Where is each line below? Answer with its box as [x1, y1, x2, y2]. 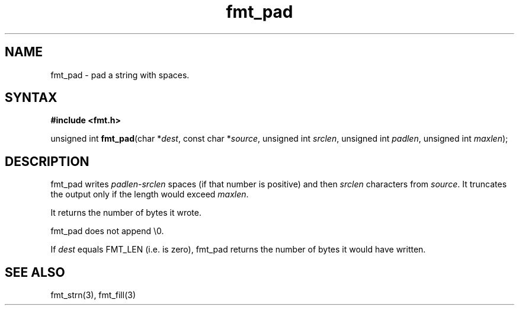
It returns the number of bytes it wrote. [50, 207, 201, 218]
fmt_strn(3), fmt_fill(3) [50, 290, 136, 301]
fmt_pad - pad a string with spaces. [50, 69, 190, 80]
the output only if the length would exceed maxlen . [50, 189, 249, 200]
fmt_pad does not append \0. [50, 226, 164, 237]
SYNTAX [5, 90, 57, 106]
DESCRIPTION [5, 154, 89, 169]
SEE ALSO [5, 264, 65, 280]
